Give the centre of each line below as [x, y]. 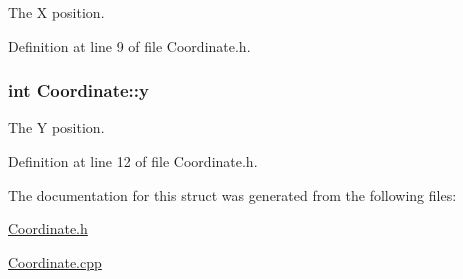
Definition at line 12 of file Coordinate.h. [133, 161]
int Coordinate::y [78, 90]
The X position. [56, 12]
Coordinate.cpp [55, 261]
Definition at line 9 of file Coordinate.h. [129, 45]
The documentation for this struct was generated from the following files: [232, 194]
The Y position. [56, 127]
